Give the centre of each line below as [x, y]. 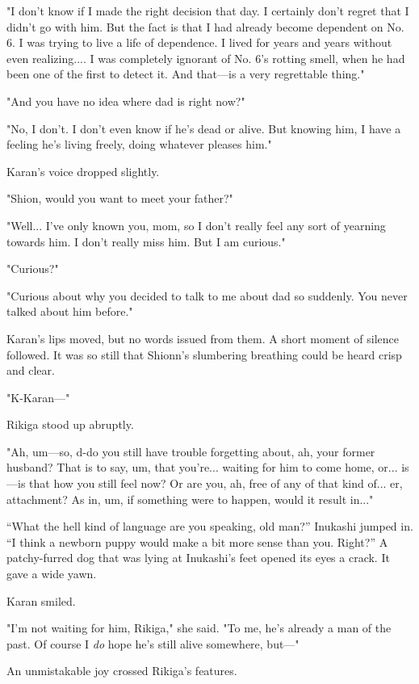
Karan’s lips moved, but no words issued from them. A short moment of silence [203, 338]
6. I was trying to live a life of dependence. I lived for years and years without [199, 42]
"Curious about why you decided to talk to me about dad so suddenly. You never [207, 295]
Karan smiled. [41, 600]
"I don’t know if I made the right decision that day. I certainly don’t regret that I [208, 10]
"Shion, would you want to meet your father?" [120, 198]
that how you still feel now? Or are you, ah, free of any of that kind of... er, [216, 483]
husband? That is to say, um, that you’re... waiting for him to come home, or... [202, 467]
